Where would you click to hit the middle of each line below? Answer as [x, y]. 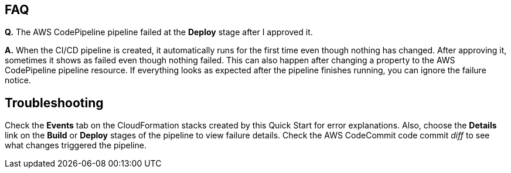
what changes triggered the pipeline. [76, 145]
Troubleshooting [54, 103]
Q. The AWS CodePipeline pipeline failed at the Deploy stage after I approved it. [159, 32]
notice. [18, 80]
